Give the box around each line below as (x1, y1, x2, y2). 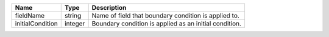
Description (91, 4, 127, 12)
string (64, 12, 82, 19)
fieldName (15, 12, 45, 19)
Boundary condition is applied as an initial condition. (91, 19, 242, 27)
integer (64, 19, 85, 27)
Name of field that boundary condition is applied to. (91, 12, 240, 19)
